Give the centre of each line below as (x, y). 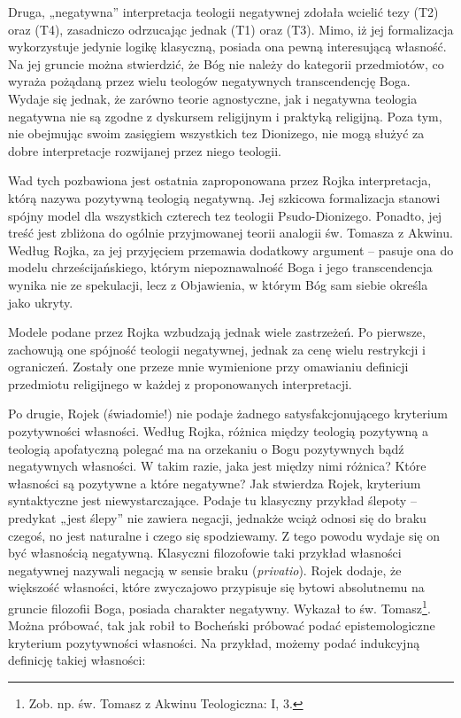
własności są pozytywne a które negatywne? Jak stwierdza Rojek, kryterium (215, 483)
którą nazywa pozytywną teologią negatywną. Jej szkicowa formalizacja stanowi (224, 197)
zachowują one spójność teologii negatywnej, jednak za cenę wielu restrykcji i (217, 349)
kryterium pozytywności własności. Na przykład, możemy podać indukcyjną (214, 642)
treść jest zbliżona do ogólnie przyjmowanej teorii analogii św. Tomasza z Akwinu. (230, 233)
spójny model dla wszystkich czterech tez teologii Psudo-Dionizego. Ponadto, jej (225, 215)
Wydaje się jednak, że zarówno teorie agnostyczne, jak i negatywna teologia (213, 98)
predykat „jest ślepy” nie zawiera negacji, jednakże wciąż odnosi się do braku (217, 518)
